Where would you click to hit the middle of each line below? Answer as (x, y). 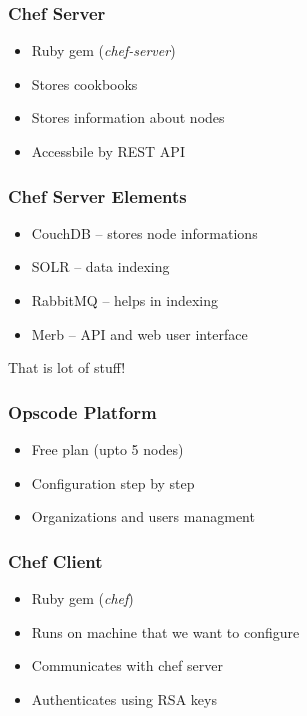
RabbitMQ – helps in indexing (124, 300)
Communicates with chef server (127, 665)
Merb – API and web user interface (139, 333)
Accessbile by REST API (108, 151)
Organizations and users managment (143, 516)
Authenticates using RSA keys (124, 698)
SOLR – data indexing (100, 266)
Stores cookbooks (84, 83)
